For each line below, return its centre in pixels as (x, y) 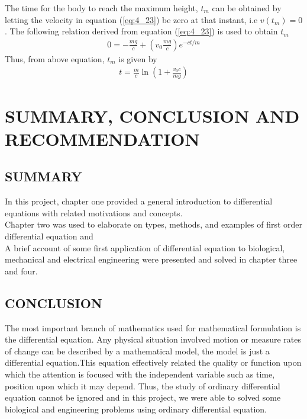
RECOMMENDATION (102, 138)
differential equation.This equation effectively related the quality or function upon (153, 362)
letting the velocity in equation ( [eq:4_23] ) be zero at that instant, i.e (131, 19)
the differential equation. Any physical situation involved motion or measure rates (153, 339)
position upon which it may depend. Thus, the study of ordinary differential (143, 386)
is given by (138, 58)
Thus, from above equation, (55, 58)
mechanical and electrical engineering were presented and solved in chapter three (151, 259)
